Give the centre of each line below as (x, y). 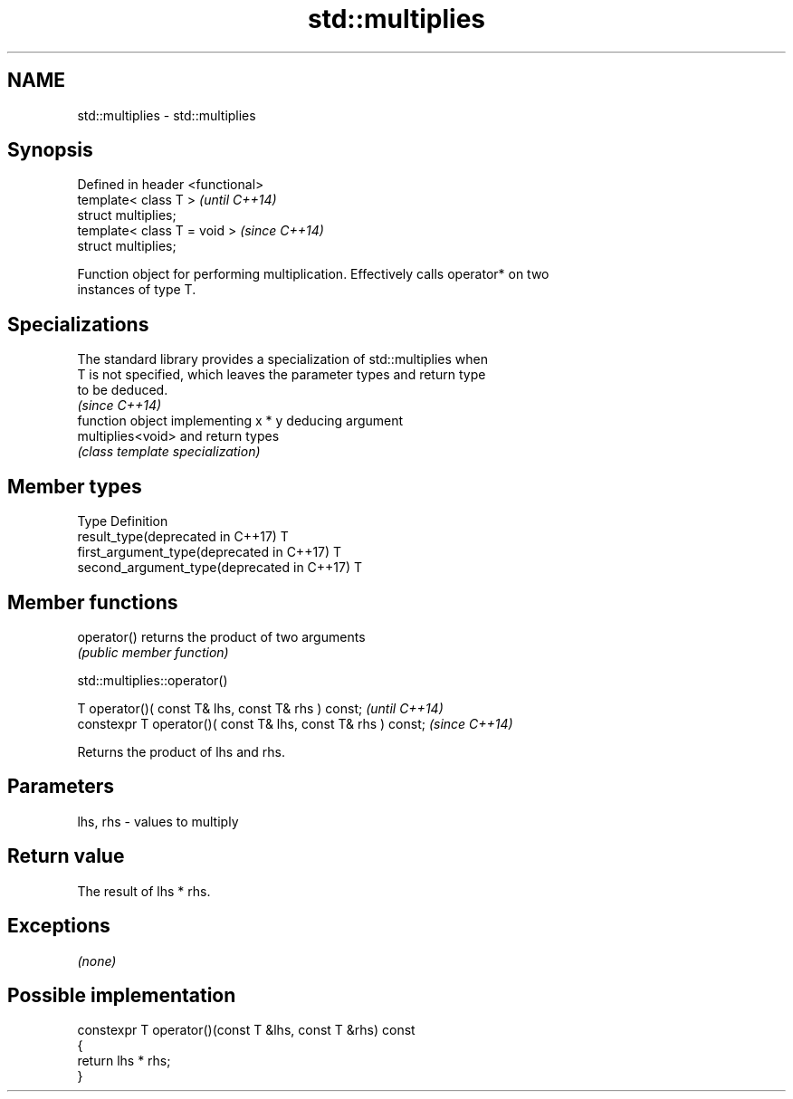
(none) (97, 960)
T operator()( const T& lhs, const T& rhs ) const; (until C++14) (260, 708)
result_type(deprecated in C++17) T (183, 537)
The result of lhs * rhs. (144, 891)
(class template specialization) (169, 452)
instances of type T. (137, 290)
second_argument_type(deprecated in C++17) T (220, 568)
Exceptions (59, 926)
